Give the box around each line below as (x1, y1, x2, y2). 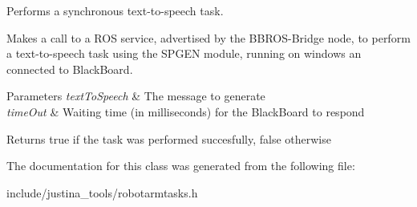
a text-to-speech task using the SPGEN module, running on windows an (6, 45, 362, 62)
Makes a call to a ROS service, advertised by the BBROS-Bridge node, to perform (6, 29, 411, 46)
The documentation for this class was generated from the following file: (6, 157, 355, 174)
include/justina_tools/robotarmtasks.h (6, 184, 198, 201)
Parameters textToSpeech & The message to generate (6, 87, 265, 104)
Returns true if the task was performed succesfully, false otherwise (6, 130, 331, 147)
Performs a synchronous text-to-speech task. (6, 2, 224, 18)
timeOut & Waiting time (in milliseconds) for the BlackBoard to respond (6, 103, 365, 120)
